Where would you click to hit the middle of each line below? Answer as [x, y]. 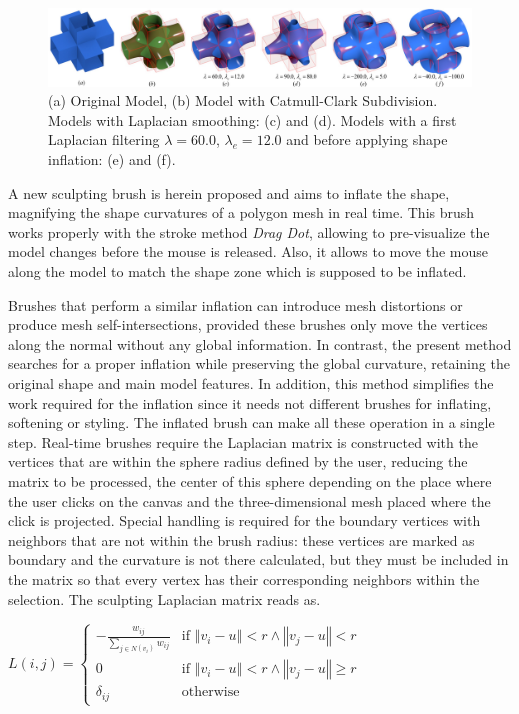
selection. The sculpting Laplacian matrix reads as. [164, 598]
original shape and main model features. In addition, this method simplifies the [251, 382]
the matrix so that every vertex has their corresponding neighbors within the [244, 578]
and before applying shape [367, 139]
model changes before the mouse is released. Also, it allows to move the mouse [248, 251]
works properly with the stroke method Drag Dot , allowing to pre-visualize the [249, 231]
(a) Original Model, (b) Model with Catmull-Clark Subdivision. [243, 100]
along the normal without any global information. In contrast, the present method [260, 343]
